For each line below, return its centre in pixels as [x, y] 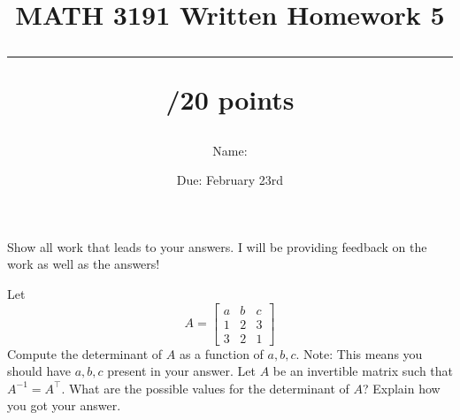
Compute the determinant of [85, 353]
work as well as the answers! [84, 264]
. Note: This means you [359, 353]
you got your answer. [64, 405]
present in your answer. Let [181, 371]
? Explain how [402, 388]
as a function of [221, 353]
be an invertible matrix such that [363, 371]
